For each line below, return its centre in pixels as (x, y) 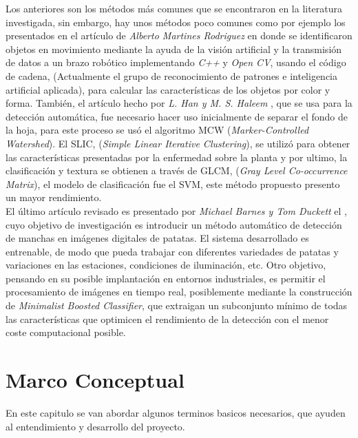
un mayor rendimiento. (54, 197)
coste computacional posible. (66, 332)
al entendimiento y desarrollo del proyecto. (95, 426)
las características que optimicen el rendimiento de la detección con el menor (167, 319)
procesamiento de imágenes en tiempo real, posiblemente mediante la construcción (179, 292)
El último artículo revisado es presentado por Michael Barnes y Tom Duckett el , (177, 210)
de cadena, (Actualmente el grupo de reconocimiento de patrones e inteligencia (171, 75)
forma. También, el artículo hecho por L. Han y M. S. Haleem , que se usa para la (179, 103)
